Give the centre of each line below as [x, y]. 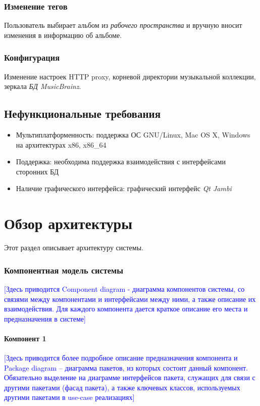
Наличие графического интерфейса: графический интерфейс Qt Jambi [124, 188]
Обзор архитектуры [68, 223]
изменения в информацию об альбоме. [63, 35]
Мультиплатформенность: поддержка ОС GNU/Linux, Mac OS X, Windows [133, 135]
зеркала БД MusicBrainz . [43, 86]
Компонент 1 [25, 338]
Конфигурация [32, 57]
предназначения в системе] [45, 318]
